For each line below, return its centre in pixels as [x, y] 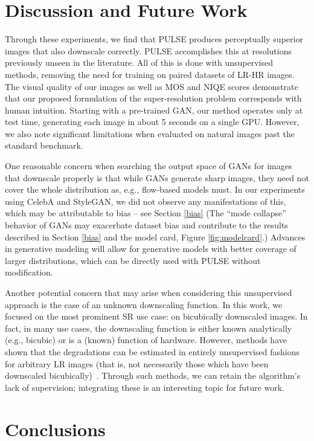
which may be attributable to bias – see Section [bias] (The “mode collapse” [146, 213]
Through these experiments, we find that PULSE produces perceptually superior [154, 39]
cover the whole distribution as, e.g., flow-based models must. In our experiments [155, 189]
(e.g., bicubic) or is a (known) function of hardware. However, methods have [146, 340]
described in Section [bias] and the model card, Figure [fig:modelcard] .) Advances [155, 237]
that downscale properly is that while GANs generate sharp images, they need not [157, 177]
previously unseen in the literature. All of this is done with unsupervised [139, 63]
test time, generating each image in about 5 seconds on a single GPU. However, [152, 122]
